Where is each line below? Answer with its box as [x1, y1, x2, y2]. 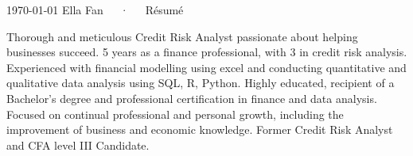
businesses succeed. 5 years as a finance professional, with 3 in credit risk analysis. [6, 44, 407, 60]
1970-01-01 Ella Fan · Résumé [6, 2, 184, 17]
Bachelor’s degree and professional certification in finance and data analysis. [6, 89, 377, 106]
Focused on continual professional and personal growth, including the [6, 105, 344, 122]
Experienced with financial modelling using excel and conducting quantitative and [6, 59, 407, 75]
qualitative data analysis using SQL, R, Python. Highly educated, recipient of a [6, 74, 395, 91]
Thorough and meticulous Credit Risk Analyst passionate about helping [6, 28, 358, 44]
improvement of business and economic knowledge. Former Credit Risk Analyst [6, 121, 393, 138]
